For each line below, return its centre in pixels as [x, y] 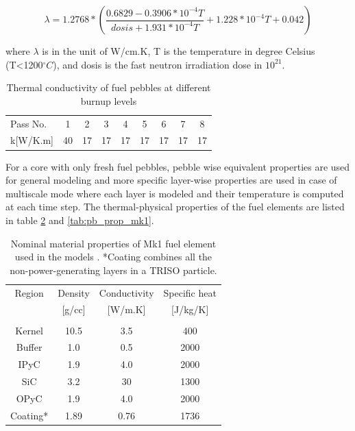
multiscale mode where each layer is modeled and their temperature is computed [175, 193]
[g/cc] [74, 309]
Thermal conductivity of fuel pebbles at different [109, 87]
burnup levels [109, 100]
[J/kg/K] [190, 309]
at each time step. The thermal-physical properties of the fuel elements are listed [175, 207]
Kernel [29, 330]
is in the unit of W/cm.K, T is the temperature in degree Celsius [179, 51]
